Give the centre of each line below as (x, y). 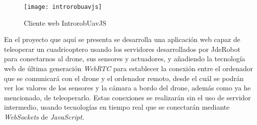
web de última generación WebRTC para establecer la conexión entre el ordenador (129, 68)
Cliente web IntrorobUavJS (65, 22)
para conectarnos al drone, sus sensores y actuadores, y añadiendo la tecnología (125, 59)
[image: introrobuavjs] (63, 7)
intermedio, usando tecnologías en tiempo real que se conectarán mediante (117, 107)
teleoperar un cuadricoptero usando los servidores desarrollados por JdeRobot (122, 49)
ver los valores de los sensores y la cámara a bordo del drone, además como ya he (128, 88)
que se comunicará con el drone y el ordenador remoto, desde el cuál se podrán (124, 78)
